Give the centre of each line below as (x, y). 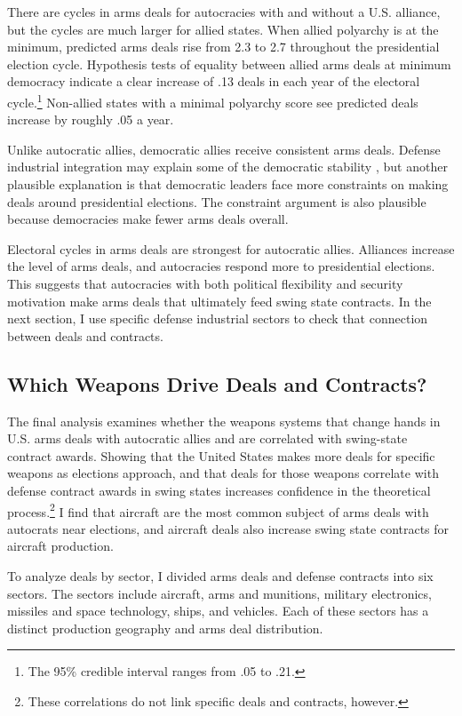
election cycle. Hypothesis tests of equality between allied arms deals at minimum (229, 64)
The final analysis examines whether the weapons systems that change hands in (224, 421)
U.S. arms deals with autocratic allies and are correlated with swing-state (207, 438)
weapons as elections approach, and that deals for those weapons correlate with (223, 473)
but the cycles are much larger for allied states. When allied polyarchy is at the (223, 29)
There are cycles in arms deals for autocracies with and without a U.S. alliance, (224, 12)
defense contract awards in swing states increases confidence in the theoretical (219, 490)
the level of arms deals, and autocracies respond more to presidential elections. (221, 266)
